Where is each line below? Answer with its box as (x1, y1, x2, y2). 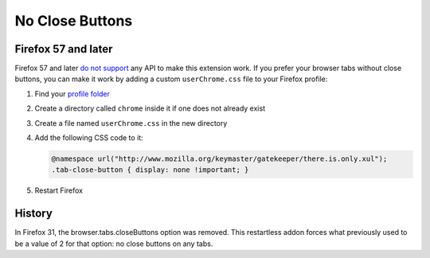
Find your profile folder (34, 88, 111, 99)
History (14, 207, 53, 221)
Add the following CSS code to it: (34, 133, 143, 143)
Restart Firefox (34, 186, 84, 195)
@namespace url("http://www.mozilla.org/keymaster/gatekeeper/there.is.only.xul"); (51, 154, 388, 163)
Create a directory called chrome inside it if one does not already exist (34, 104, 266, 113)
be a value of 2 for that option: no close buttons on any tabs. (14, 239, 213, 248)
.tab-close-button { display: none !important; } (51, 166, 249, 174)
